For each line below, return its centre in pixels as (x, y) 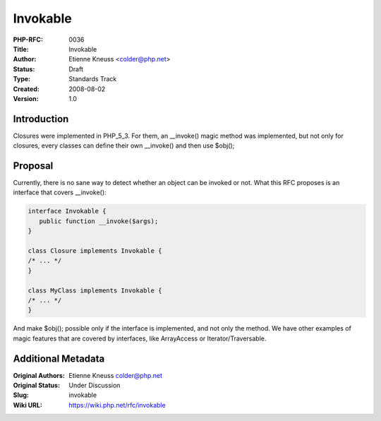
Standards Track (93, 79)
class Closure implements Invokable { (95, 251)
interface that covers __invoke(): (60, 192)
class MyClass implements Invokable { (95, 290)
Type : (22, 79)
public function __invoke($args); (99, 221)
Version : (26, 98)
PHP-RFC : (28, 40)
